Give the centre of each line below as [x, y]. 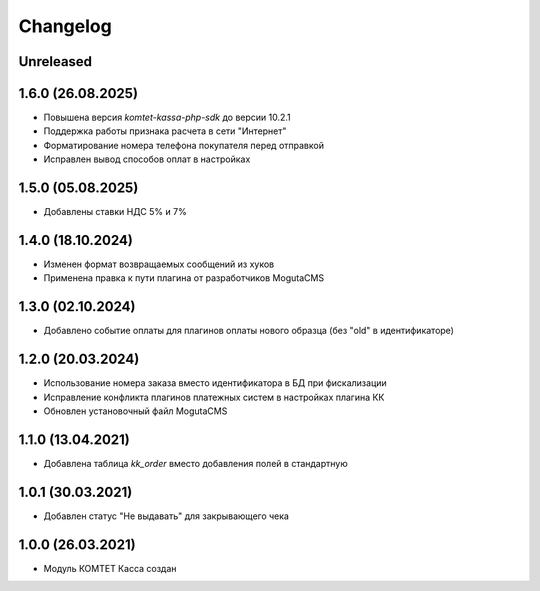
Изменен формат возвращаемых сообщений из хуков [159, 264]
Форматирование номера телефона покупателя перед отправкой [184, 145]
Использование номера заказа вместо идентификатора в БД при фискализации [215, 383]
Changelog [65, 26]
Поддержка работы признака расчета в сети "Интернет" [165, 131]
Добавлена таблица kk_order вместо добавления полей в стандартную [196, 463]
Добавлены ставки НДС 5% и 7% [115, 212]
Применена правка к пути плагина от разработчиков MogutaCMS [184, 278]
